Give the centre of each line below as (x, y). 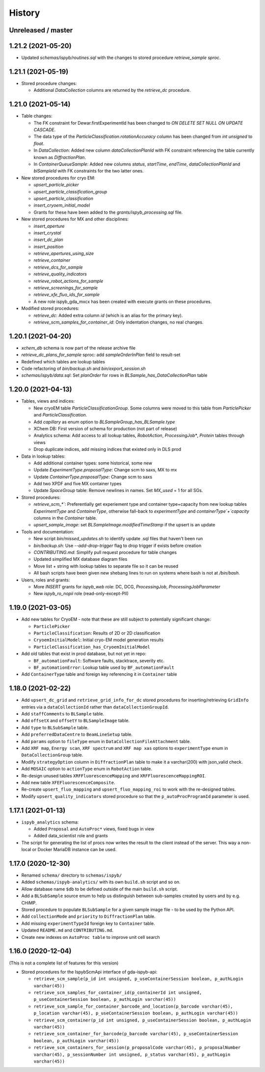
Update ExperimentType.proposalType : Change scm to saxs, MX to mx (105, 470)
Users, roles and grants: (46, 580)
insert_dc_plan (48, 240)
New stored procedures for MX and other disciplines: (75, 219)
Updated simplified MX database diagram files (80, 559)
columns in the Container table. (66, 518)
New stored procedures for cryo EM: (58, 178)
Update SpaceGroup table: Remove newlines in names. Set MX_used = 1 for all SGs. (118, 491)
